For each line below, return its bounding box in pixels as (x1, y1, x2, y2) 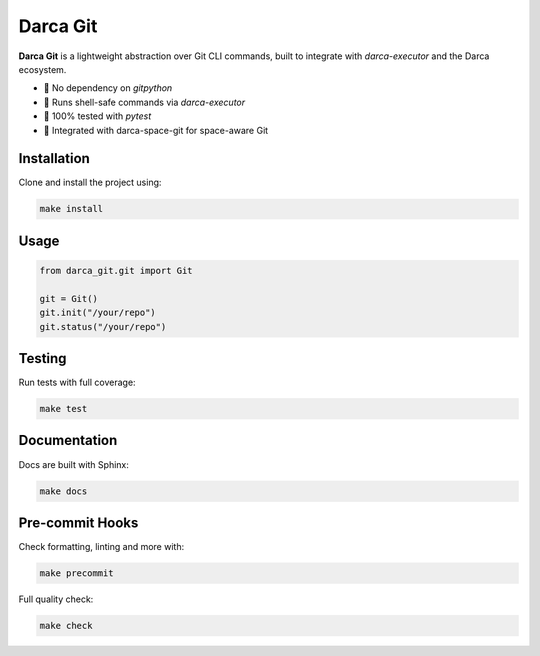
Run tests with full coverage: (18, 376, 136, 389)
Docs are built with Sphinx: (18, 458, 129, 470)
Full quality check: (18, 593, 94, 605)
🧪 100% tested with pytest (43, 110, 152, 122)
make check (39, 620, 93, 631)
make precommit (39, 568, 114, 579)
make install (39, 203, 104, 215)
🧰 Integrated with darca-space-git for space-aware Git (43, 124, 269, 136)
